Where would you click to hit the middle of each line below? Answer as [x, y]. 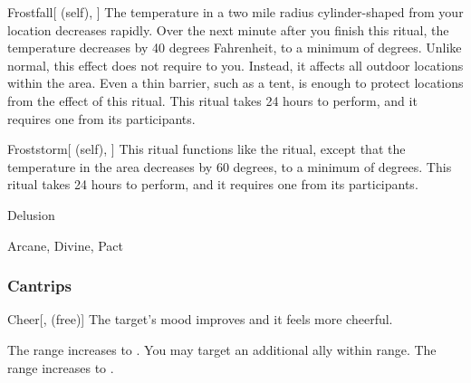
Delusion [31, 214]
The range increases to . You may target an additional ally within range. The [222, 349]
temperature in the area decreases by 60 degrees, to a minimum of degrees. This [230, 166]
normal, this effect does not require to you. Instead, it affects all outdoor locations [235, 65]
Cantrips [39, 286]
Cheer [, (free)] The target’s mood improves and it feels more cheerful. [200, 319]
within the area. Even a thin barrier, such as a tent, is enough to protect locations [235, 83]
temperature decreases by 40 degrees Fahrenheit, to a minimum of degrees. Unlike [235, 48]
